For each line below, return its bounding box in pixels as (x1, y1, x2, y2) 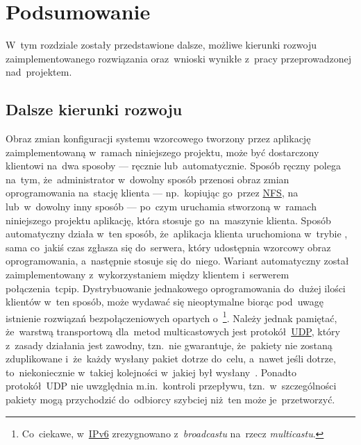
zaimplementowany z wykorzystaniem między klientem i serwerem (6, 267, 289, 282)
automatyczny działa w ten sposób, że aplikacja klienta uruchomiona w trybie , (6, 226, 348, 241)
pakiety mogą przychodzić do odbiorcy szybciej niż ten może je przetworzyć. (6, 392, 335, 407)
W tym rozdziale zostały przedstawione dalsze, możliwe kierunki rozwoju (6, 37, 317, 52)
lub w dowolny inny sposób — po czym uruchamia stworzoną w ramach (6, 199, 317, 214)
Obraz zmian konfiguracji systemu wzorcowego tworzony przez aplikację (6, 131, 311, 146)
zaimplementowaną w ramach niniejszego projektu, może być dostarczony (6, 144, 319, 159)
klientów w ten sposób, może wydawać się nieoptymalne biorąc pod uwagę (6, 294, 324, 309)
